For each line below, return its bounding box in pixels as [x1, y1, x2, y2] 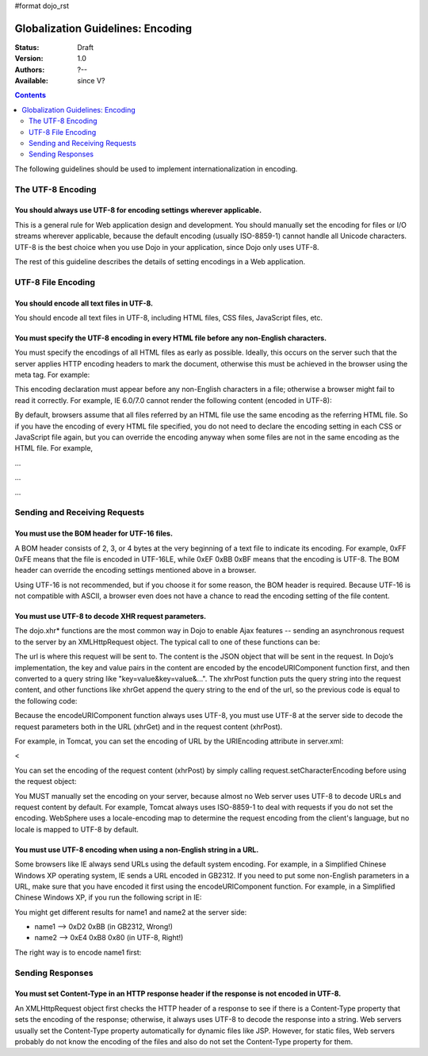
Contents [14, 90, 47, 100]
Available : [14, 76, 49, 86]
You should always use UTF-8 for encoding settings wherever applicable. [14, 205, 262, 215]
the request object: [14, 777, 77, 786]
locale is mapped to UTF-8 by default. [14, 824, 139, 834]
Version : [14, 54, 44, 63]
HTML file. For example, [14, 444, 94, 453]
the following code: [14, 696, 78, 705]
